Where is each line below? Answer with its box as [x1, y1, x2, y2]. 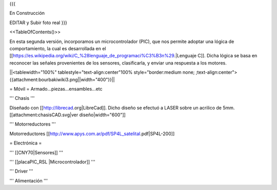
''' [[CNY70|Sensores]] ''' [9, 149, 64, 156]
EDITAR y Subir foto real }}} [9, 19, 68, 26]
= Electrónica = [9, 140, 42, 146]
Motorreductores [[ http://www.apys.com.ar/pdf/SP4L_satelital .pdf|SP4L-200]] [9, 131, 175, 137]
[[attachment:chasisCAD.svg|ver [9, 112, 78, 118]
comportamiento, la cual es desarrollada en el [9, 45, 106, 51]
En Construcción [9, 10, 45, 16]
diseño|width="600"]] [79, 112, 126, 118]
